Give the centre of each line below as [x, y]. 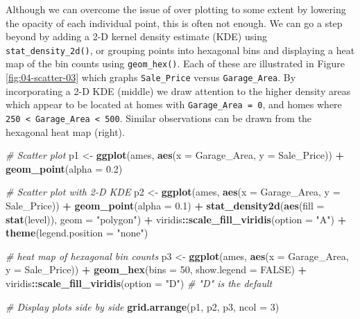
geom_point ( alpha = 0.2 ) [64, 168]
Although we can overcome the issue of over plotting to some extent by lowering [176, 9]
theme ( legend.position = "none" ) [77, 233]
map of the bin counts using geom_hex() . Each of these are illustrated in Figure [175, 63]
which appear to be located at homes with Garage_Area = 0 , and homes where [174, 104]
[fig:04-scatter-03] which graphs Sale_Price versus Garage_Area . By [151, 77]
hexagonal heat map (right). [65, 131]
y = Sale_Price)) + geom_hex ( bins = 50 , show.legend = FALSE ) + [156, 269]
